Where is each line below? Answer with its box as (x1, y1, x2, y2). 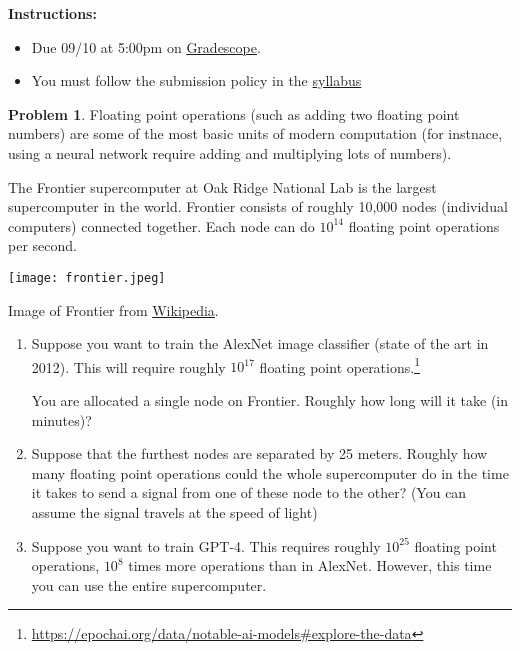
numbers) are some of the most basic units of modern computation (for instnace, (8, 123, 503, 144)
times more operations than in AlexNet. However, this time (128, 555, 492, 576)
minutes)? (31, 409, 92, 430)
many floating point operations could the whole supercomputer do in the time (31, 462, 509, 483)
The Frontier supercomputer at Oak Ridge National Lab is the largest (8, 176, 437, 197)
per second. (8, 235, 77, 256)
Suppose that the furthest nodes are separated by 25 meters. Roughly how (31, 443, 488, 464)
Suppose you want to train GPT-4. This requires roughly (31, 535, 381, 556)
